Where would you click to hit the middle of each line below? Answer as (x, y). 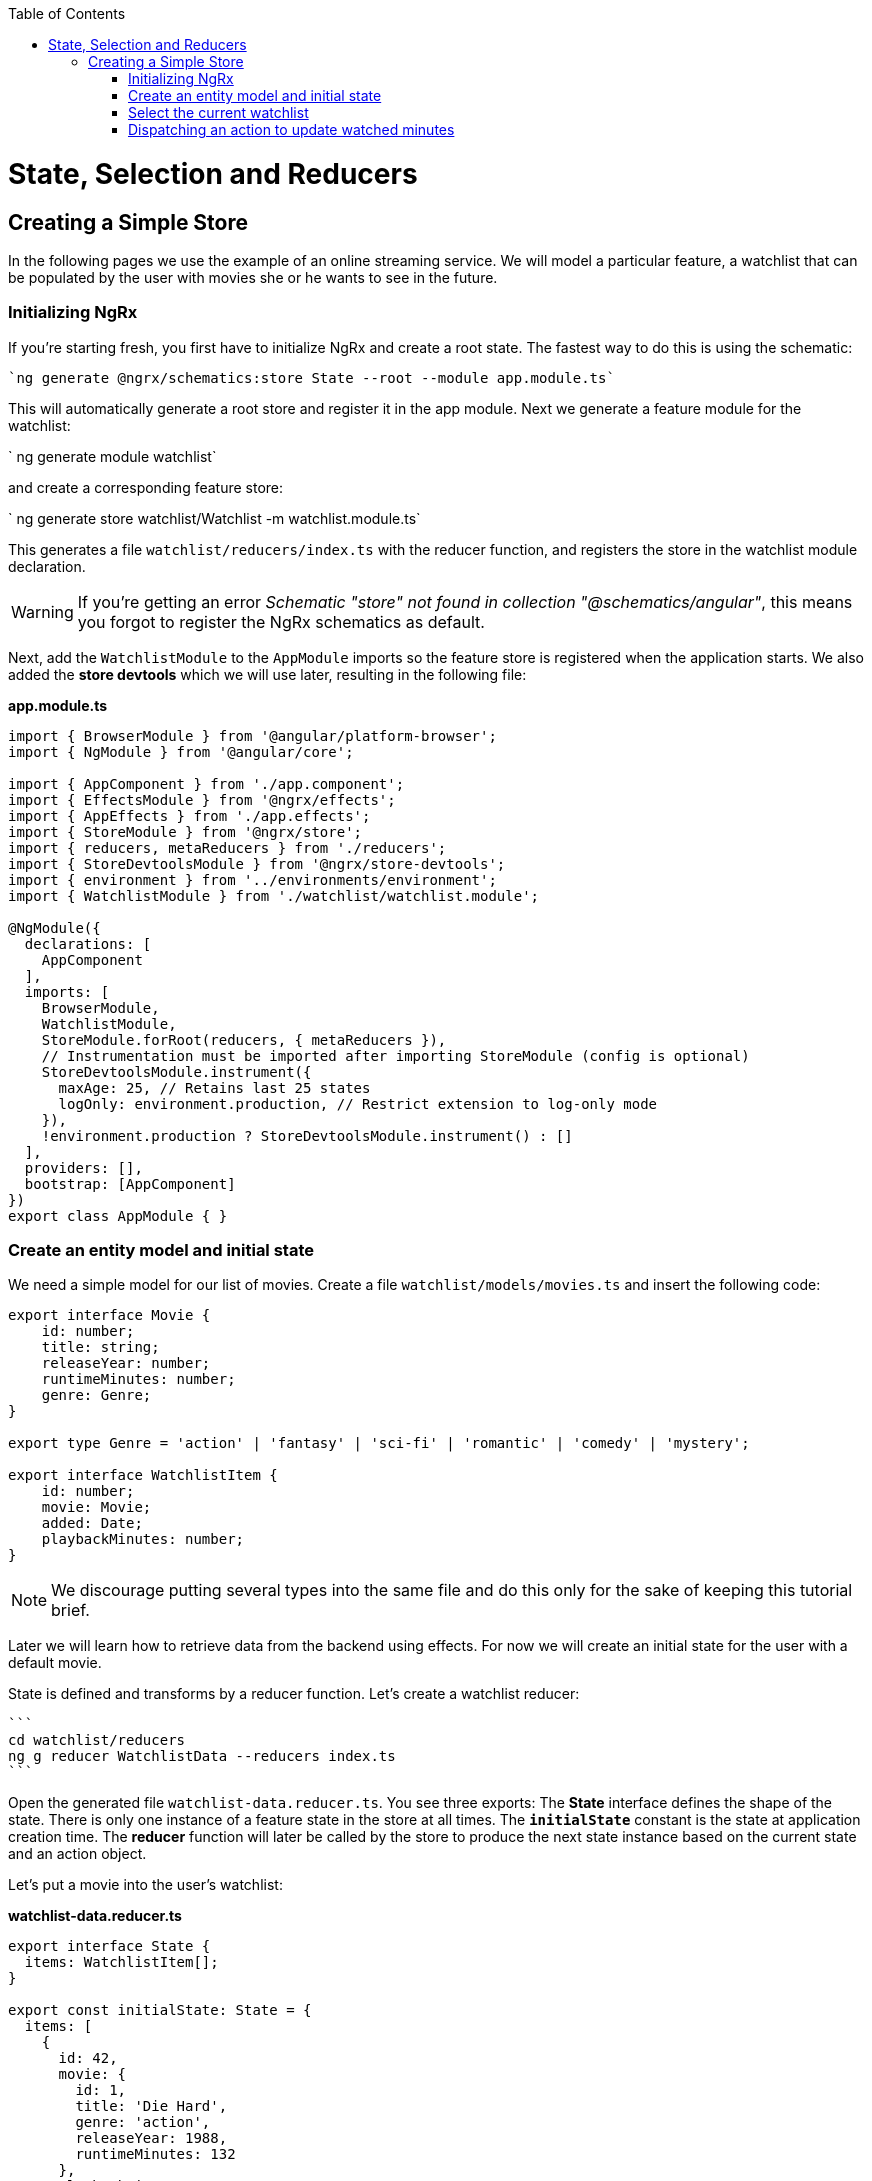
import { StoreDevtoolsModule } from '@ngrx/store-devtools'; (257, 863)
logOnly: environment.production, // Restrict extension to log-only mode (358, 1103)
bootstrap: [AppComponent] (130, 1183)
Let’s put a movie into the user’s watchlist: (145, 1885)
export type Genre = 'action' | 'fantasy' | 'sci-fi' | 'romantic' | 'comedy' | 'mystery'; (379, 1443)
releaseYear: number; (126, 1363)
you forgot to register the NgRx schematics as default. (281, 621)
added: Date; (92, 1523)
